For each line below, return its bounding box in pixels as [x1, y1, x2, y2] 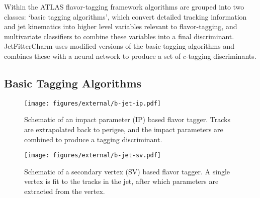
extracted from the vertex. [24, 186, 105, 196]
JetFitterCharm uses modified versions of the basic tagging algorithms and [4, 41, 234, 51]
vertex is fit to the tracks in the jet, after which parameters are [24, 176, 219, 186]
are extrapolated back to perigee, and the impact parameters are [24, 124, 223, 135]
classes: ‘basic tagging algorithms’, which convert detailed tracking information [4, 11, 247, 22]
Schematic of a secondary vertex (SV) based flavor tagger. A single [24, 166, 230, 176]
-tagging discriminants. [186, 50, 256, 61]
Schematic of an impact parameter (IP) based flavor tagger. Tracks [24, 114, 231, 125]
